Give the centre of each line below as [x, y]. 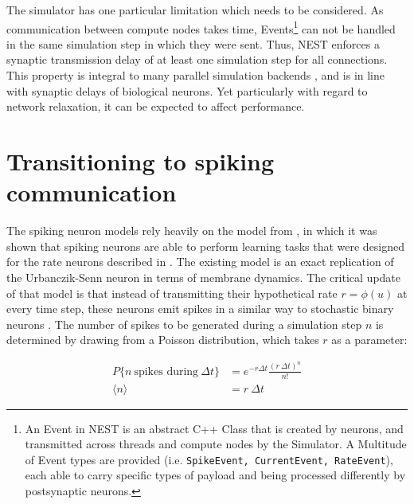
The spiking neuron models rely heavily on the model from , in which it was [192, 231]
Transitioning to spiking [141, 161]
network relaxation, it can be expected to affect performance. [156, 106]
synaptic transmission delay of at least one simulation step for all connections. [197, 59]
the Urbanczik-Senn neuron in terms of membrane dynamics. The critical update [204, 277]
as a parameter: [369, 340]
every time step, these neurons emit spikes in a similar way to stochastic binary [200, 309]
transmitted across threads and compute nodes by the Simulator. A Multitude [216, 444]
